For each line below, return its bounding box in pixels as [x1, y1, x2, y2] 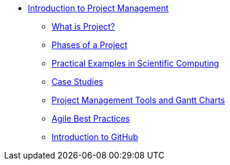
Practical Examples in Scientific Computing [52, 58, 219, 68]
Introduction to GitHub [52, 132, 138, 142]
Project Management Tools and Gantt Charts [52, 95, 225, 105]
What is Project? [52, 21, 115, 31]
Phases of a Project [52, 40, 127, 50]
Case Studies [52, 77, 103, 87]
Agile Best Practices [52, 113, 130, 123]
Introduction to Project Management [28, 3, 169, 13]
